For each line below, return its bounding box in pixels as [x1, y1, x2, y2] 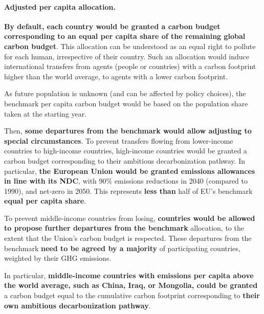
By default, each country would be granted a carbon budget [4, 20, 221, 31]
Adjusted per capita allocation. [4, 1, 116, 12]
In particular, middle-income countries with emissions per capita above [4, 270, 254, 280]
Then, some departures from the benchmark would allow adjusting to [4, 125, 252, 136]
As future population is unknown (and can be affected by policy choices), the [4, 88, 246, 99]
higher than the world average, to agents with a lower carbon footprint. [4, 71, 228, 81]
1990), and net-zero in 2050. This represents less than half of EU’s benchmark [4, 185, 253, 196]
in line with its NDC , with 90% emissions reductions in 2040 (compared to [4, 175, 248, 186]
